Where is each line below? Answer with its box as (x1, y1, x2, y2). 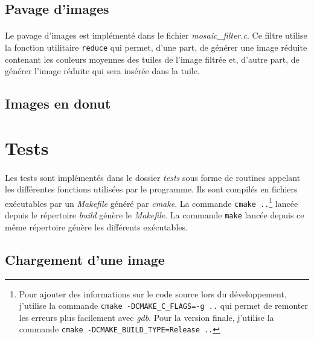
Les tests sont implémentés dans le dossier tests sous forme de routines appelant (5, 171, 301, 183)
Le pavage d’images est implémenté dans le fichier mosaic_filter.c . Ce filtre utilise (5, 29, 307, 42)
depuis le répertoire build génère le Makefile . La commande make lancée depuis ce (5, 209, 304, 221)
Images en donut (5, 94, 111, 113)
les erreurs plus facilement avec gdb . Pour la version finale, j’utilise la (19, 311, 274, 323)
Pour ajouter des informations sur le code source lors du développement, (19, 287, 287, 300)
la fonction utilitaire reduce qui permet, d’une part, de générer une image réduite (5, 40, 307, 53)
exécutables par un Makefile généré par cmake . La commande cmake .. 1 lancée (5, 195, 298, 209)
